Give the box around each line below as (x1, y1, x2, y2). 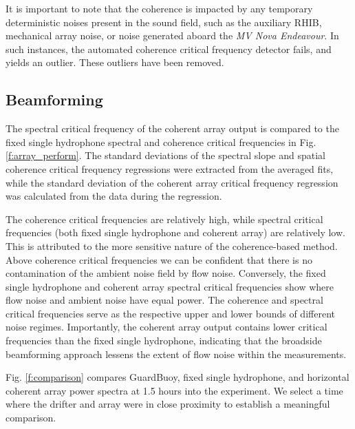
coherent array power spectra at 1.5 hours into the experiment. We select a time (6, 383, 343, 397)
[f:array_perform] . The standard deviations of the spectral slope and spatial (6, 148, 326, 163)
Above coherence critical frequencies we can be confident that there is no (6, 252, 312, 266)
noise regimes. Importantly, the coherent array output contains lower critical (6, 320, 327, 334)
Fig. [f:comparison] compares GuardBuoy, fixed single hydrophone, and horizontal (6, 370, 349, 384)
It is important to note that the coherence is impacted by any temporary (6, 1, 313, 15)
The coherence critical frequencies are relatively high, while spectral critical (6, 211, 323, 226)
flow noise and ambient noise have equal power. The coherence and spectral (6, 293, 323, 307)
